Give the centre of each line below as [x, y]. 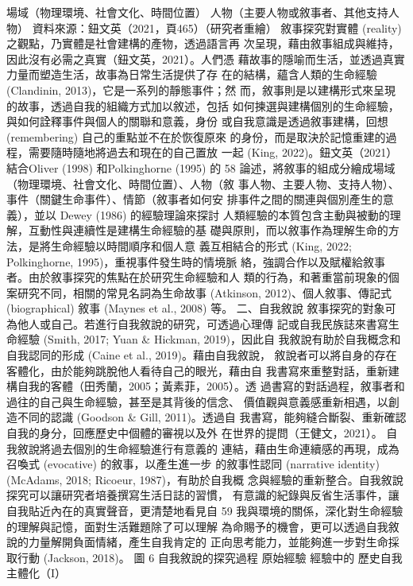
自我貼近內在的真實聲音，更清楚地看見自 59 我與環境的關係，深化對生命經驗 [205, 510]
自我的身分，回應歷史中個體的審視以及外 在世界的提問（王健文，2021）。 [195, 433]
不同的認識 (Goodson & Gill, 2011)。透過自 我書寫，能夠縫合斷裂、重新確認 [212, 417]
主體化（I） [37, 573]
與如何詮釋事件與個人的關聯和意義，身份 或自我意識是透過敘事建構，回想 [197, 121]
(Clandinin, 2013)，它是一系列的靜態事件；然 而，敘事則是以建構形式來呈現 [201, 89]
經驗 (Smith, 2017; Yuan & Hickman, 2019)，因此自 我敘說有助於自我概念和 [209, 339]
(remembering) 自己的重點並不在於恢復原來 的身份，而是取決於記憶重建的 [196, 136]
